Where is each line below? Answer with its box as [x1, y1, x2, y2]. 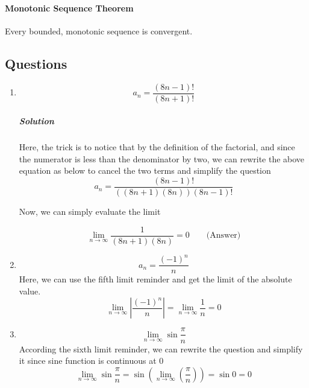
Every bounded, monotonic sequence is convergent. [5, 24, 193, 37]
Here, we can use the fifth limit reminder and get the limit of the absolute [19, 273, 292, 285]
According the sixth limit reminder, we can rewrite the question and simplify [19, 342, 303, 355]
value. [19, 284, 41, 297]
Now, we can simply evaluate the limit [19, 205, 161, 218]
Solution [19, 115, 54, 127]
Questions [5, 54, 67, 72]
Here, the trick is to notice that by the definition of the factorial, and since [19, 141, 295, 153]
